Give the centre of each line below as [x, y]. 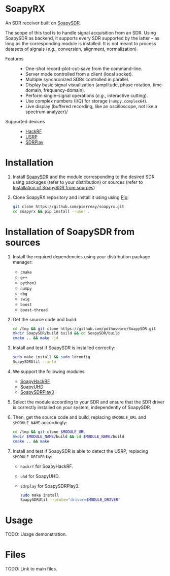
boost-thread [34, 310]
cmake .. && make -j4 [36, 338]
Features [14, 58]
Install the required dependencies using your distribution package [81, 256]
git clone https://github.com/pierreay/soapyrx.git [68, 207]
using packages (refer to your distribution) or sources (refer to [78, 182]
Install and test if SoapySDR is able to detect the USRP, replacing [80, 451]
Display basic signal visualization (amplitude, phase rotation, [88, 85]
